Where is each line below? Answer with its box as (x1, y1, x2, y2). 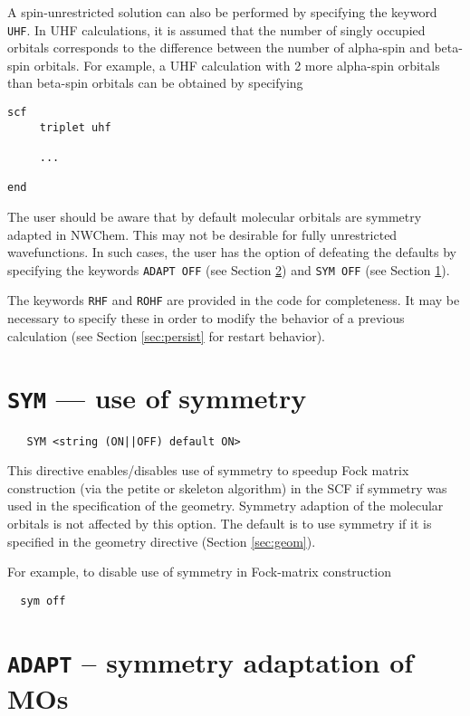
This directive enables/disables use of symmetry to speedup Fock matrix (7, 461, 409, 480)
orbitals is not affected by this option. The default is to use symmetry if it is (7, 513, 432, 532)
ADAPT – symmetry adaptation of (7, 643, 414, 680)
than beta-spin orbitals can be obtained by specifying (7, 73, 303, 92)
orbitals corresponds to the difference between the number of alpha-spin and (7, 38, 430, 57)
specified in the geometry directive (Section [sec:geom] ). (7, 531, 316, 550)
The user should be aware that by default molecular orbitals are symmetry (7, 206, 422, 225)
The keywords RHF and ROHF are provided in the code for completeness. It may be (7, 291, 460, 310)
